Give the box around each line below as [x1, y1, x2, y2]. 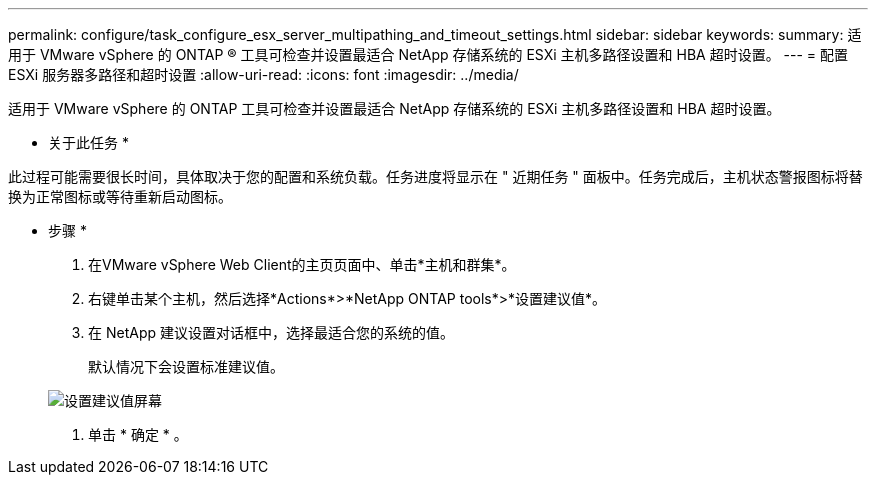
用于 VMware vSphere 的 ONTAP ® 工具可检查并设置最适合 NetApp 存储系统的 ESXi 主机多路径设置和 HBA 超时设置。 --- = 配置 [8, 46, 849, 63]
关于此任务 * [48, 134, 129, 151]
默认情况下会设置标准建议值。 [88, 358, 284, 375]
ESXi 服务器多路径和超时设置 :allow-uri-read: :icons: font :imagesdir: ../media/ [8, 66, 519, 83]
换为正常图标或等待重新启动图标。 [8, 188, 232, 205]
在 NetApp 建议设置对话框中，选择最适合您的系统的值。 [88, 324, 454, 341]
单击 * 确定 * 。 [88, 426, 188, 443]
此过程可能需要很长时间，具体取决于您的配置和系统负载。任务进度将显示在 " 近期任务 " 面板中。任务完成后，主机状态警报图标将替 [8, 168, 863, 185]
